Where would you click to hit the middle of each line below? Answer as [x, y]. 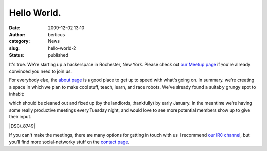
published [58, 55]
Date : [15, 28]
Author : [17, 34]
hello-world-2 [62, 48]
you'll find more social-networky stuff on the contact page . [69, 142]
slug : [14, 48]
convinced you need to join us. [40, 71]
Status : [17, 55]
